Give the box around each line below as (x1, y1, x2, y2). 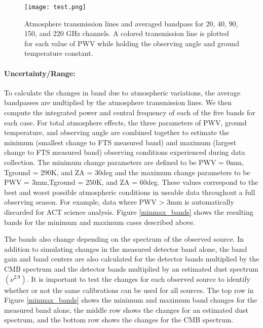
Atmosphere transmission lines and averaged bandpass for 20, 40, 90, (24, 18, 238, 28)
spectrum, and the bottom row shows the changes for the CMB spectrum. (4, 314, 234, 325)
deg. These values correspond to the (146, 177, 258, 187)
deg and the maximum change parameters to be (101, 167, 250, 177)
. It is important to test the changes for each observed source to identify (26, 273, 250, 284)
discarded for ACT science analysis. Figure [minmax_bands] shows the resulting (4, 206, 253, 217)
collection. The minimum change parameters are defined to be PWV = (4, 156, 224, 167)
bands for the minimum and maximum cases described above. (4, 216, 196, 227)
